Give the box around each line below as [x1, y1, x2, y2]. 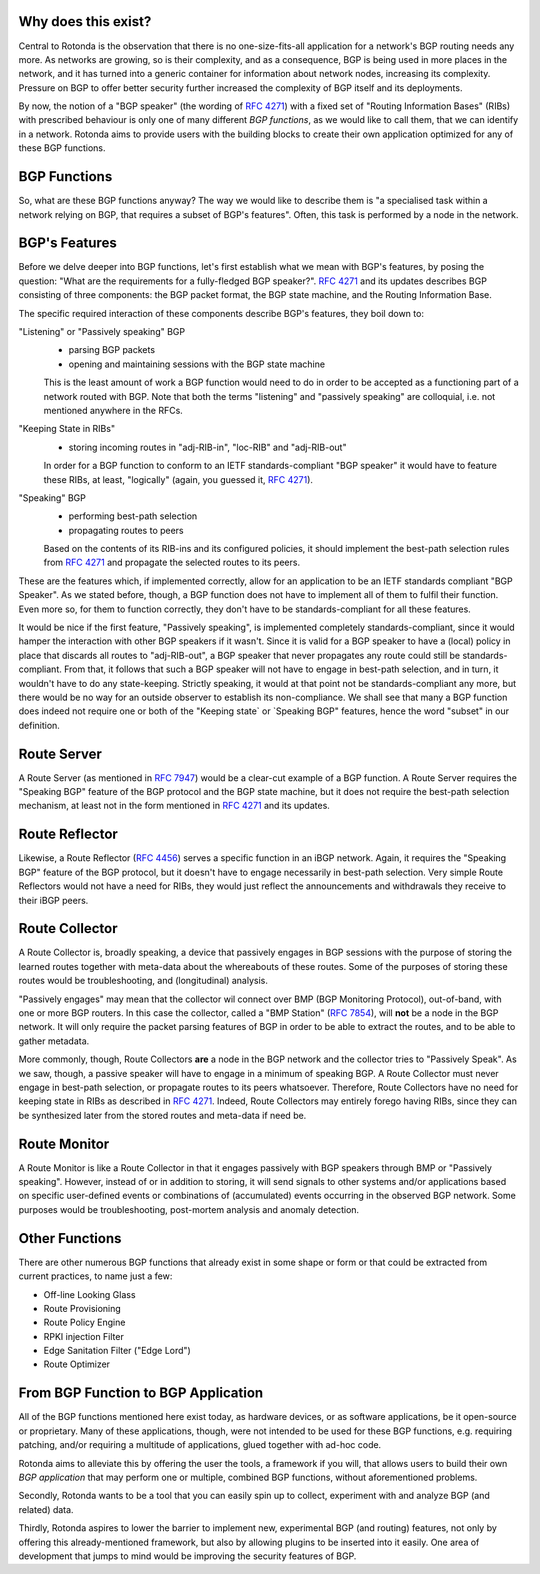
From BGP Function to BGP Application [18, 1385, 264, 1402]
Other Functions [18, 1230, 122, 1247]
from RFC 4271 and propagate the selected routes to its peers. [43, 556, 300, 569]
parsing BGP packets [68, 344, 155, 356]
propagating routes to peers [68, 524, 184, 536]
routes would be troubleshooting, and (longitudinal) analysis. [18, 975, 269, 987]
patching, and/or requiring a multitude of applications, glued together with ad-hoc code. [18, 1439, 382, 1451]
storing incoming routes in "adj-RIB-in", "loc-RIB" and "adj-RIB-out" [68, 441, 347, 453]
